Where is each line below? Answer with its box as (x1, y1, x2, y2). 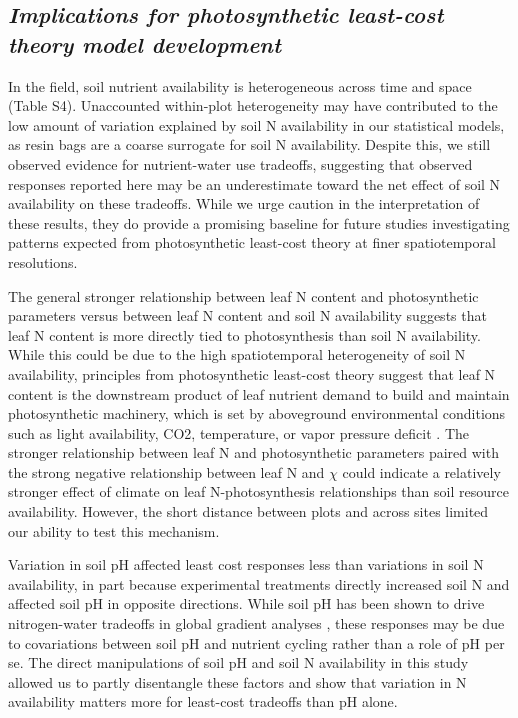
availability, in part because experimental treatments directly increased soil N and (8, 573, 510, 594)
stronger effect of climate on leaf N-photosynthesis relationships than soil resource (8, 481, 509, 502)
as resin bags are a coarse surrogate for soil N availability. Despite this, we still (8, 134, 491, 155)
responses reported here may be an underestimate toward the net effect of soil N (8, 173, 501, 194)
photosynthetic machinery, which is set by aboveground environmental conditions (8, 403, 506, 424)
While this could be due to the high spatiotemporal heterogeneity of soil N (8, 344, 466, 365)
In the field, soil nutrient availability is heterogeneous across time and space (8, 75, 472, 96)
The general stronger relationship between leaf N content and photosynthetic (8, 285, 479, 306)
